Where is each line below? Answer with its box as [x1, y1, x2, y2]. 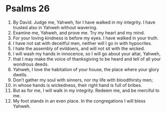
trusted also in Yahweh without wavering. [12, 24, 97, 30]
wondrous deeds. [12, 61, 49, 67]
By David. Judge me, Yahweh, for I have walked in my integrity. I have [12, 19, 156, 25]
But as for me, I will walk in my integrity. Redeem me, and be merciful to [12, 87, 160, 93]
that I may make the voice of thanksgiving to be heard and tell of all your [12, 56, 161, 62]
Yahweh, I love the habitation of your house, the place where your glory [12, 66, 160, 72]
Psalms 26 [5, 3, 50, 14]
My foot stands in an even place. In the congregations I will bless [12, 98, 146, 104]
